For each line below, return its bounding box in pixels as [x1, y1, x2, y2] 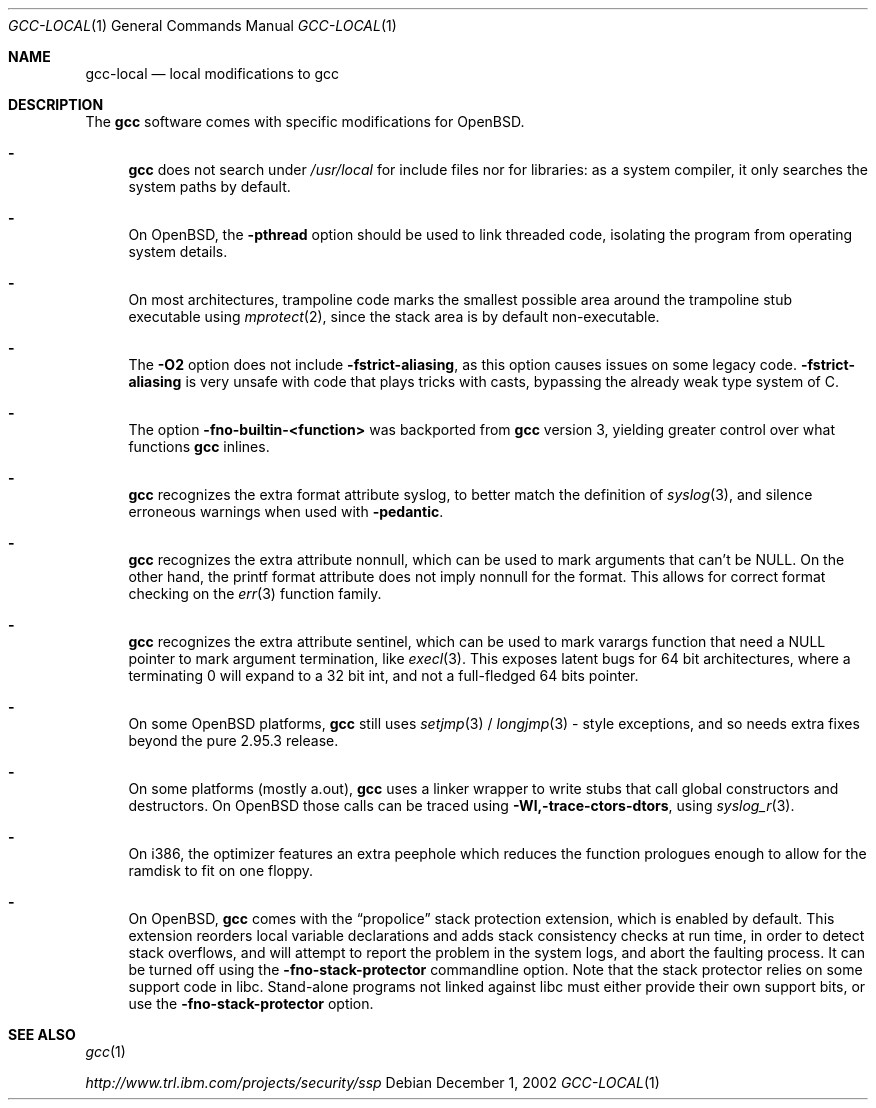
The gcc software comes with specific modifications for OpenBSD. [85, 113, 525, 130]
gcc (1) [85, 1043, 126, 1060]
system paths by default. [128, 178, 291, 195]
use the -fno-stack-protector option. [128, 995, 374, 1012]
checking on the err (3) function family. [128, 585, 382, 602]
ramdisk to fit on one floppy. [128, 862, 314, 879]
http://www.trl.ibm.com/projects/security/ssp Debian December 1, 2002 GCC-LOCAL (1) [85, 1074, 660, 1091]
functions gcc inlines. [128, 438, 270, 455]
